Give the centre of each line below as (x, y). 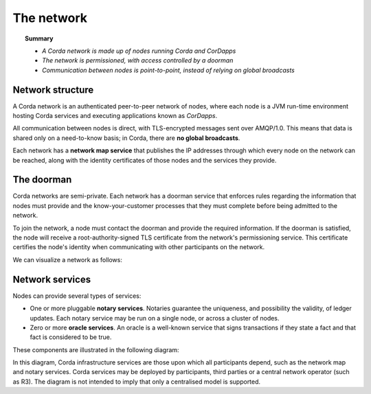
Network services (52, 279)
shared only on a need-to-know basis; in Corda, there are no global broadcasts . (126, 138)
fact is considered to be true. (71, 337)
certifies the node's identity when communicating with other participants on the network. (138, 247)
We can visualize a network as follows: (68, 259)
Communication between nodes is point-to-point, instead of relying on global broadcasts (168, 70)
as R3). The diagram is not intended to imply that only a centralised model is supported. (137, 382)
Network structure (53, 90)
